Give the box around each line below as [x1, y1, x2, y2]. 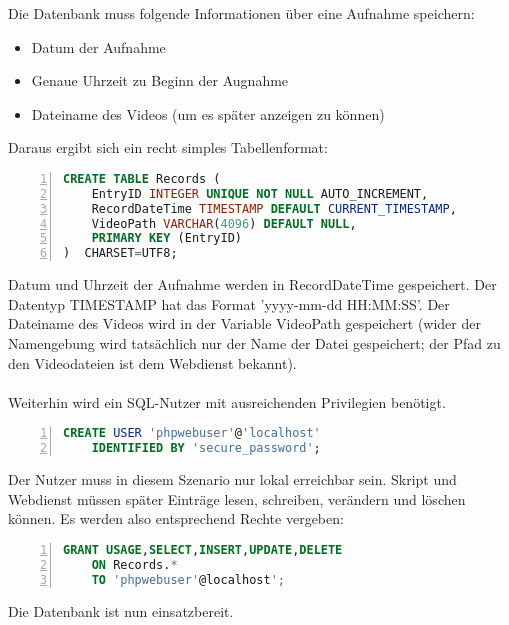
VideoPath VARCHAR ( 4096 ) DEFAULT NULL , [91, 216, 357, 231]
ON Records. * [91, 557, 178, 572]
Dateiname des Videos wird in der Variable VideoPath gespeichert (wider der [8, 313, 481, 334]
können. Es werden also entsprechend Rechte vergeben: [8, 508, 344, 529]
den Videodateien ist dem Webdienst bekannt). [8, 352, 297, 373]
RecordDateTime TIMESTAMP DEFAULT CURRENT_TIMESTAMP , [91, 201, 457, 216]
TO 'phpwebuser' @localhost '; [91, 572, 285, 587]
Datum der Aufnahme [31, 36, 166, 57]
